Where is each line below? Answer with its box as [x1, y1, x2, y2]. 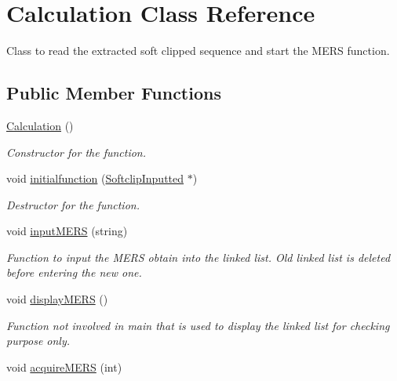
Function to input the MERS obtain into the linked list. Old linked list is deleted [6, 249, 391, 265]
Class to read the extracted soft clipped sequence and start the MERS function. [6, 42, 390, 59]
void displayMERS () [6, 291, 108, 307]
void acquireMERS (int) [6, 358, 122, 375]
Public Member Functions [6, 81, 221, 105]
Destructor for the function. [6, 196, 140, 212]
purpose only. [6, 332, 71, 349]
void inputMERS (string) [6, 223, 128, 239]
